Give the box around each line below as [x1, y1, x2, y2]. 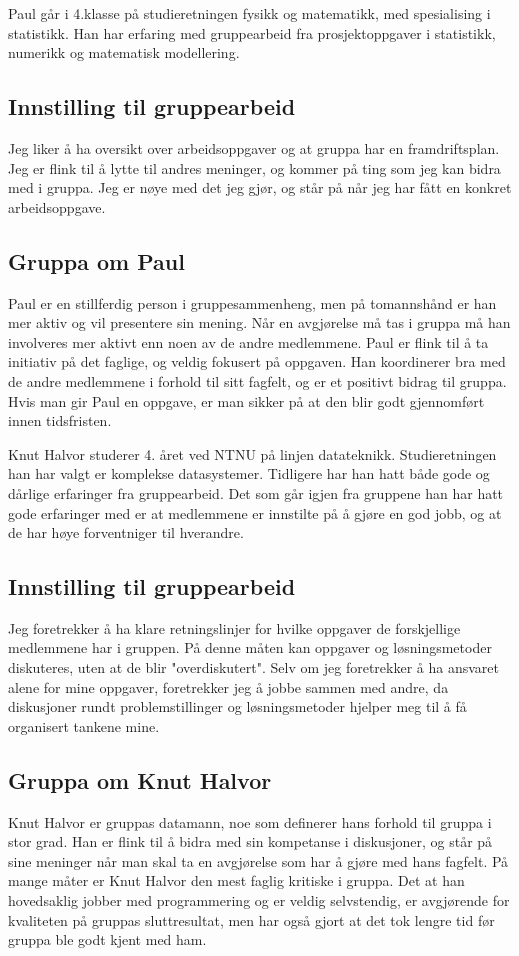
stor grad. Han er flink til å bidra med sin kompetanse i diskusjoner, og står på [8, 831, 493, 852]
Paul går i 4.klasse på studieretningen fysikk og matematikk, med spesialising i [8, 3, 491, 23]
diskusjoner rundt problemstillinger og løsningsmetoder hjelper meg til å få [8, 696, 467, 717]
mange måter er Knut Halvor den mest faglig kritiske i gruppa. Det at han [8, 870, 465, 891]
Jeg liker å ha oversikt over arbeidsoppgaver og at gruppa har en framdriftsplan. [8, 137, 500, 158]
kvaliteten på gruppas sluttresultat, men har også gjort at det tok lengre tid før [8, 909, 495, 930]
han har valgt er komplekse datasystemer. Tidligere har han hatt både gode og [8, 463, 490, 484]
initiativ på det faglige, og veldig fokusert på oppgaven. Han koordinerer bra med [8, 351, 506, 372]
